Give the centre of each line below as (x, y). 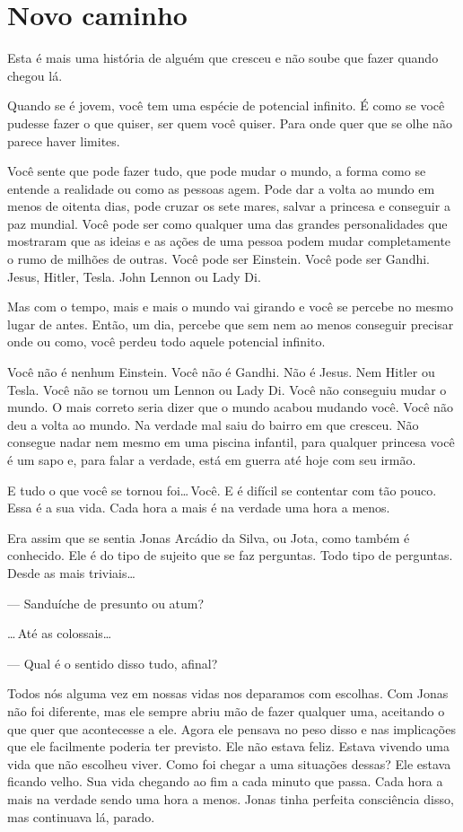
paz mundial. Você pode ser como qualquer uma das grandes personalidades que (227, 223)
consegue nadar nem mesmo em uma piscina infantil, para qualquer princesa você (231, 442)
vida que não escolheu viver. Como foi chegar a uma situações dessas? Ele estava (229, 763)
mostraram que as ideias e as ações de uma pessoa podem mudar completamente (229, 241)
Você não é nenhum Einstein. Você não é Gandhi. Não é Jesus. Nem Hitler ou (221, 372)
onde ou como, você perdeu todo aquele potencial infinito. (166, 342)
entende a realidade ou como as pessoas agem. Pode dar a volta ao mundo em (221, 188)
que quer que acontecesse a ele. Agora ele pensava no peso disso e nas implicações (231, 728)
